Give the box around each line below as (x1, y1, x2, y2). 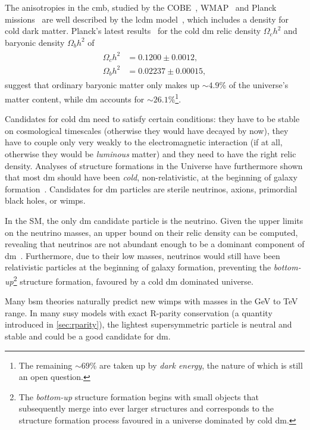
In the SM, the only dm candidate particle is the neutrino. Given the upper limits (5, 214, 303, 226)
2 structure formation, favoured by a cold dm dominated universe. (13, 273, 253, 287)
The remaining (18, 359, 73, 371)
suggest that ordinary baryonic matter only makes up (5, 79, 200, 91)
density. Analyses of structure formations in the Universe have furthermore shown (5, 159, 303, 172)
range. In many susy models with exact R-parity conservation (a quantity (5, 306, 273, 319)
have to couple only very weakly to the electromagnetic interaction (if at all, (5, 136, 283, 148)
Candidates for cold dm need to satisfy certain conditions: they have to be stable (5, 113, 300, 125)
